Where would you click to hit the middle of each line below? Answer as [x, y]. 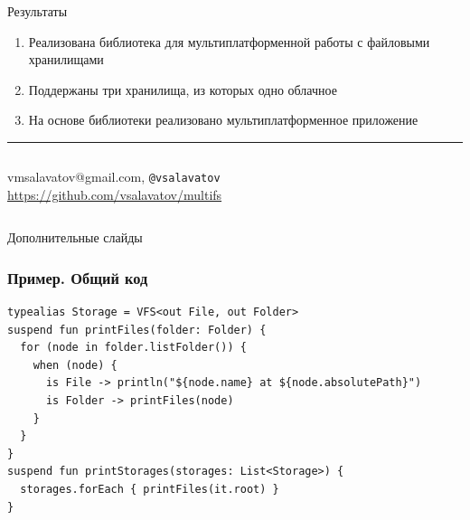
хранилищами [66, 59]
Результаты [38, 11]
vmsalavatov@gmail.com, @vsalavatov [114, 176]
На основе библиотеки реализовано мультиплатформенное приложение [223, 120]
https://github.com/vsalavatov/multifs [115, 194]
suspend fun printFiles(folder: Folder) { [137, 330]
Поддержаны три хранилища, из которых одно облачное [183, 89]
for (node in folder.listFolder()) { [133, 348]
